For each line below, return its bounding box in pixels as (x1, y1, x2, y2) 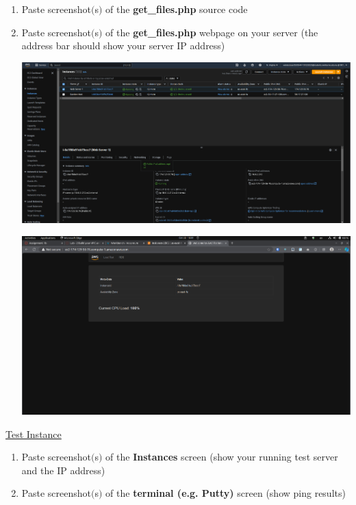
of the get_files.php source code (105, 2, 248, 16)
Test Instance (5, 426, 62, 441)
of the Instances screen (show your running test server (105, 450, 338, 464)
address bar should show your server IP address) (21, 38, 225, 53)
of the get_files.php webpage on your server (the (105, 25, 318, 39)
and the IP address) (21, 463, 105, 477)
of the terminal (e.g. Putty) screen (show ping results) (105, 486, 346, 500)
